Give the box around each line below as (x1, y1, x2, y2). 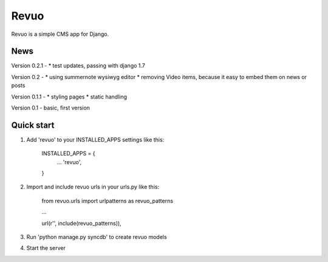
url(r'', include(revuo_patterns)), (41, 219, 121, 227)
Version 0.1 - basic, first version (11, 104, 91, 112)
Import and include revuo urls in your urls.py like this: (26, 183, 160, 191)
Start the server (26, 244, 66, 252)
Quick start (11, 120, 55, 130)
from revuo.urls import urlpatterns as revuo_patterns (41, 197, 173, 204)
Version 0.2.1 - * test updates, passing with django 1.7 (11, 62, 146, 69)
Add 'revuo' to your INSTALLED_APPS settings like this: (26, 136, 165, 143)
